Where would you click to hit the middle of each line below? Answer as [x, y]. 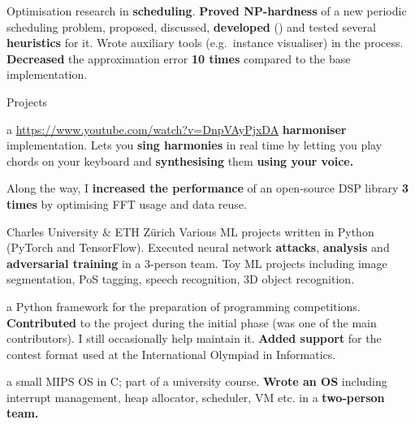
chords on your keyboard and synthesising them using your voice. [180, 160]
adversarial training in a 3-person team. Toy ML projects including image [197, 263]
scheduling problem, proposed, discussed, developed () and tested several [191, 26]
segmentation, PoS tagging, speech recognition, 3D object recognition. [181, 279]
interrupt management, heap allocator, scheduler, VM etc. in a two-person [196, 397]
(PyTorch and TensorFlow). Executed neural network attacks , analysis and [198, 247]
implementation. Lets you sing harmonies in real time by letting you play [195, 145]
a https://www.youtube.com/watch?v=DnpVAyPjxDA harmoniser [177, 129]
